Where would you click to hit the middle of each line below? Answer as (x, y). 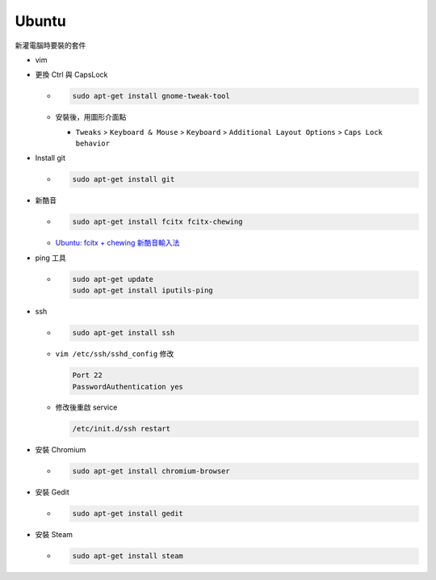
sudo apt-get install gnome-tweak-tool (151, 96)
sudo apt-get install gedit (128, 514)
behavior (93, 144)
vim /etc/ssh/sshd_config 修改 (115, 354)
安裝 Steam (54, 535)
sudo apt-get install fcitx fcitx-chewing (157, 222)
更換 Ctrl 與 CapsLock (71, 75)
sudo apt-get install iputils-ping (143, 290)
